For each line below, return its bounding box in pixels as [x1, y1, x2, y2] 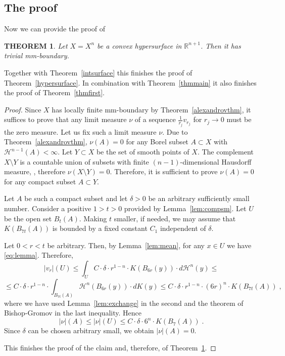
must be [226, 114, 252, 125]
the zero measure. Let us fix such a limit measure [4, 126, 157, 137]
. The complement [197, 146, 254, 157]
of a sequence [134, 114, 176, 125]
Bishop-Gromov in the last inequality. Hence [4, 307, 141, 318]
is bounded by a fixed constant [52, 223, 148, 233]
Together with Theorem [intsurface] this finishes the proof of [4, 67, 193, 77]
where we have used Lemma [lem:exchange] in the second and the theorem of [4, 297, 244, 308]
